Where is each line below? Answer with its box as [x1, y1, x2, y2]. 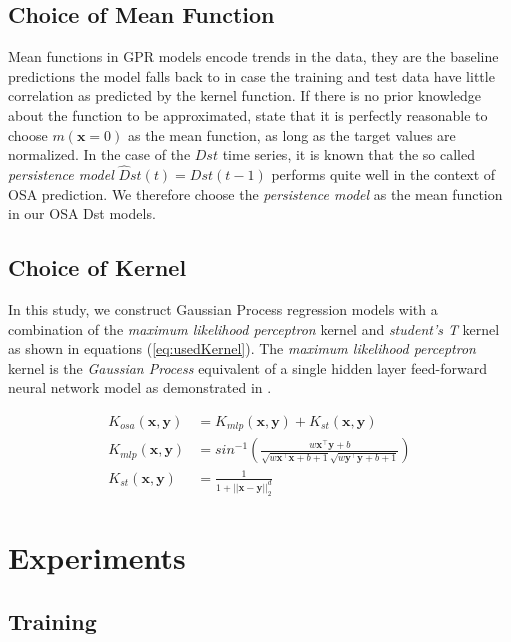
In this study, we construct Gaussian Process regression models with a [8, 298, 438, 319]
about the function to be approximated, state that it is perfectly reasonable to [8, 104, 488, 125]
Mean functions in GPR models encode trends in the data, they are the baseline [8, 46, 499, 67]
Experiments [8, 537, 186, 578]
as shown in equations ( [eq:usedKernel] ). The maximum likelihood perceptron [8, 338, 476, 359]
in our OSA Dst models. [8, 203, 156, 224]
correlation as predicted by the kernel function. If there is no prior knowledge [8, 85, 481, 106]
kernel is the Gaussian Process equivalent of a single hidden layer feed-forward [8, 357, 487, 378]
